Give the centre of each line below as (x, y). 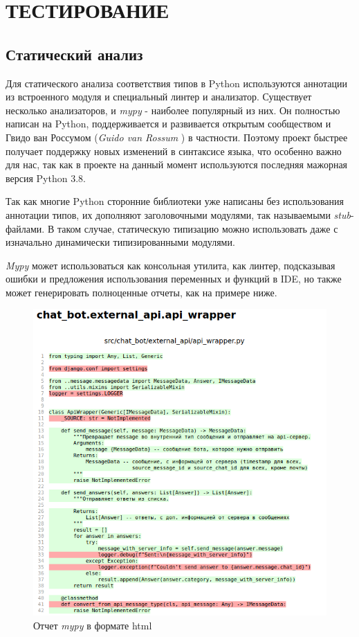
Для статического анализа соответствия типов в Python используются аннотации (176, 83)
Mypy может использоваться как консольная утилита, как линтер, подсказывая (171, 265)
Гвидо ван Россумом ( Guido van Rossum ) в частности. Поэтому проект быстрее (177, 137)
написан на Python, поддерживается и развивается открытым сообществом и (168, 124)
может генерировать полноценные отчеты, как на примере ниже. (141, 292)
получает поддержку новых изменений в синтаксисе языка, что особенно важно (174, 151)
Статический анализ (74, 54)
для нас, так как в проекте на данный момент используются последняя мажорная (177, 164)
